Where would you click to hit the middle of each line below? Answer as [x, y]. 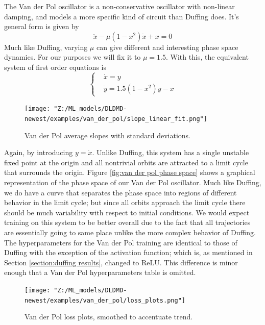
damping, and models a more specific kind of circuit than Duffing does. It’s [122, 16]
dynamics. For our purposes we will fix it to [73, 57]
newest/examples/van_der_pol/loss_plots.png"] [105, 300]
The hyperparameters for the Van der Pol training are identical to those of [121, 242]
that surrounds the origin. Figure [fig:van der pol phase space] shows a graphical [130, 172]
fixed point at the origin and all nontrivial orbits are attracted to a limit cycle [126, 162]
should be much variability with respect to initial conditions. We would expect [127, 212]
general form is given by [42, 26]
